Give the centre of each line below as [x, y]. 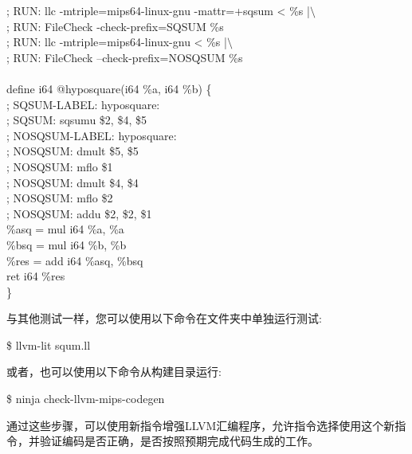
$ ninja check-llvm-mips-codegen [86, 399]
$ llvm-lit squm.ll [49, 344]
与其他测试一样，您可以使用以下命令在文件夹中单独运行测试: [164, 318]
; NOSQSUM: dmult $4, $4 [73, 182]
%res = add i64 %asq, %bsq [75, 260]
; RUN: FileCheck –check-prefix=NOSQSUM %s [125, 57]
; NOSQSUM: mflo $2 [60, 198]
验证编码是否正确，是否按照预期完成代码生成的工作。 [179, 441]
